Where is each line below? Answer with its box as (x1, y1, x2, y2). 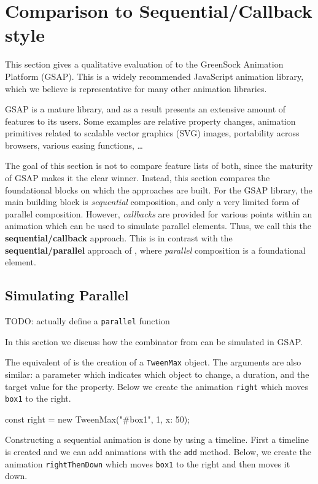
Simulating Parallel (5, 286, 129, 305)
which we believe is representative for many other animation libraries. (5, 82, 267, 95)
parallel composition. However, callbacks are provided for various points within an (5, 207, 312, 220)
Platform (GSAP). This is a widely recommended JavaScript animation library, (5, 69, 304, 82)
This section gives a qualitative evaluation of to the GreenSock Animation (5, 58, 284, 71)
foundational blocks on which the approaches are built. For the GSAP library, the (5, 183, 312, 196)
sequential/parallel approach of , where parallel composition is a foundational (5, 243, 306, 256)
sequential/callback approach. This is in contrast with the (5, 232, 233, 244)
